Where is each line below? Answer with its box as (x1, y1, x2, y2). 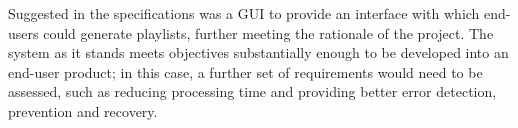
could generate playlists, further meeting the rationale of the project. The (43, 22, 494, 43)
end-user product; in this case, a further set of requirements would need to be (8, 61, 483, 82)
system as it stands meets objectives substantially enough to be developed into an (8, 42, 509, 63)
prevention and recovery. (8, 100, 158, 121)
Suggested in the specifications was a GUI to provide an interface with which (8, 3, 480, 23)
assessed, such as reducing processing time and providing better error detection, (8, 81, 497, 102)
